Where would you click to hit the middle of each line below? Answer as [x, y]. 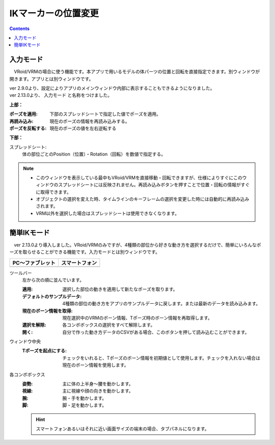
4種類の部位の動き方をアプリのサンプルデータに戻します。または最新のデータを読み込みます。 [161, 304]
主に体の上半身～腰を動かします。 [98, 384]
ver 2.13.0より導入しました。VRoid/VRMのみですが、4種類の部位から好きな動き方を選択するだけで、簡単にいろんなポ [137, 245]
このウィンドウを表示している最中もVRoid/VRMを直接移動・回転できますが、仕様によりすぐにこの [139, 177]
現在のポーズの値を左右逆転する [83, 128]
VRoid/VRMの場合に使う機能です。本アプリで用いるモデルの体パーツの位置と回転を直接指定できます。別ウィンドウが [137, 72]
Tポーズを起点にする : [45, 351]
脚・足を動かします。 [85, 405]
